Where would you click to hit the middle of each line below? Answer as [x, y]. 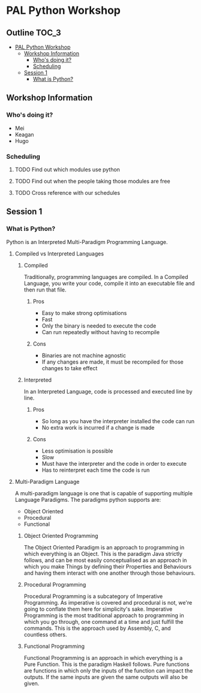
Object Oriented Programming [61, 536]
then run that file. [45, 290]
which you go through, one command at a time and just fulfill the [103, 621]
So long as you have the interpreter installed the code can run [118, 421]
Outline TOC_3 [34, 33]
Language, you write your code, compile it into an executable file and [109, 283]
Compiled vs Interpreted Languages [59, 254]
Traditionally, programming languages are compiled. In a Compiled [106, 276]
